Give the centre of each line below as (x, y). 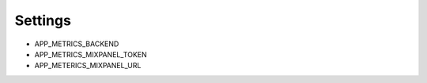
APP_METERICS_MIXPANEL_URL (88, 66)
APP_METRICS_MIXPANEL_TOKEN (91, 54)
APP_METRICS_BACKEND (77, 44)
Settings (43, 20)
